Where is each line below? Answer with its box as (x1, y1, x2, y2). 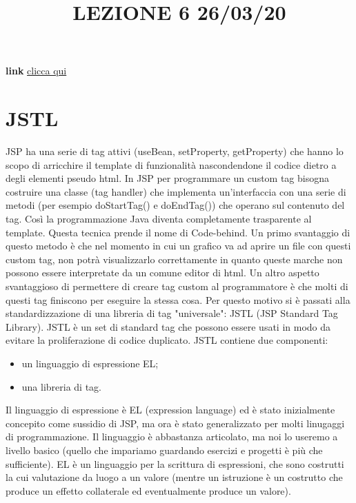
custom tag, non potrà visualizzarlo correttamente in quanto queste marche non (6, 251, 343, 266)
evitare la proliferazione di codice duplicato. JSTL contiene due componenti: (6, 333, 328, 347)
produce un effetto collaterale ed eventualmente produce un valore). (6, 483, 291, 497)
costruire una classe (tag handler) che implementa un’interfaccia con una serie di (6, 184, 346, 198)
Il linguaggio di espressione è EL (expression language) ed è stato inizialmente (6, 402, 335, 417)
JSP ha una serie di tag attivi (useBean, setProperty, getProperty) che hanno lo (6, 144, 344, 158)
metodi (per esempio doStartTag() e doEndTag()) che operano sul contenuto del (6, 198, 345, 212)
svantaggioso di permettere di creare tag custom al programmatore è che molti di (6, 279, 348, 294)
